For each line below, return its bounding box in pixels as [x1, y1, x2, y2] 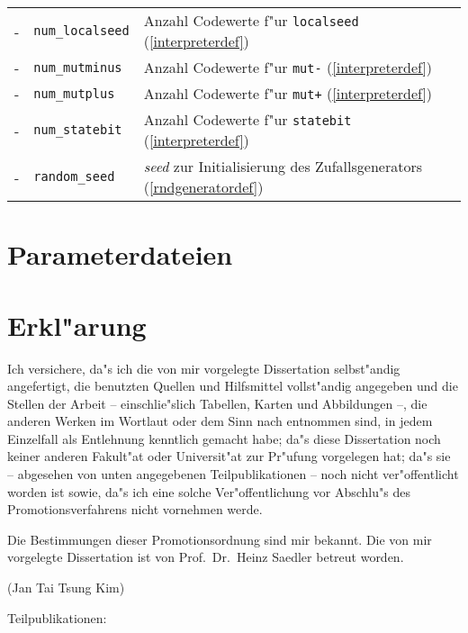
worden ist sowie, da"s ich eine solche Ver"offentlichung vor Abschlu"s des [7, 482, 410, 501]
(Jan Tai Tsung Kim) [7, 578, 125, 597]
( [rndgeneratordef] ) [143, 176, 264, 197]
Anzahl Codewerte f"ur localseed [143, 10, 359, 31]
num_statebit [33, 122, 122, 137]
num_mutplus [33, 86, 115, 101]
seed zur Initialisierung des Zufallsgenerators [143, 156, 422, 176]
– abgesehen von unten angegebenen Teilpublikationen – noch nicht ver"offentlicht [7, 465, 459, 484]
